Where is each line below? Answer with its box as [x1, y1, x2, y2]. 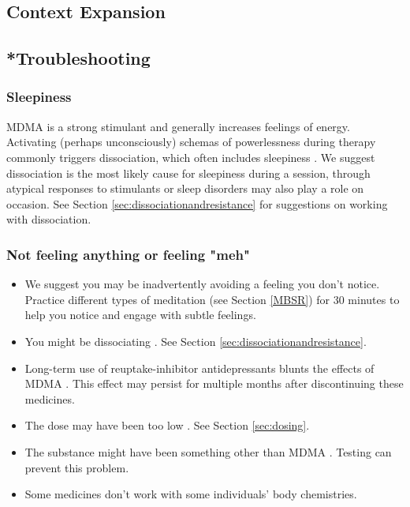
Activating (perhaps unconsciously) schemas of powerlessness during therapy [6, 133, 376, 150]
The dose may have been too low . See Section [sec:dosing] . [24, 417, 310, 434]
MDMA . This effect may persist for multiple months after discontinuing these [24, 375, 404, 392]
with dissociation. [6, 211, 91, 227]
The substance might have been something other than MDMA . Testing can [24, 443, 392, 460]
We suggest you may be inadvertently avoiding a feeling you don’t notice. [24, 276, 380, 292]
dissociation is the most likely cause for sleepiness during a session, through [6, 164, 371, 181]
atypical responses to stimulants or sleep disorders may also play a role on [6, 180, 364, 197]
